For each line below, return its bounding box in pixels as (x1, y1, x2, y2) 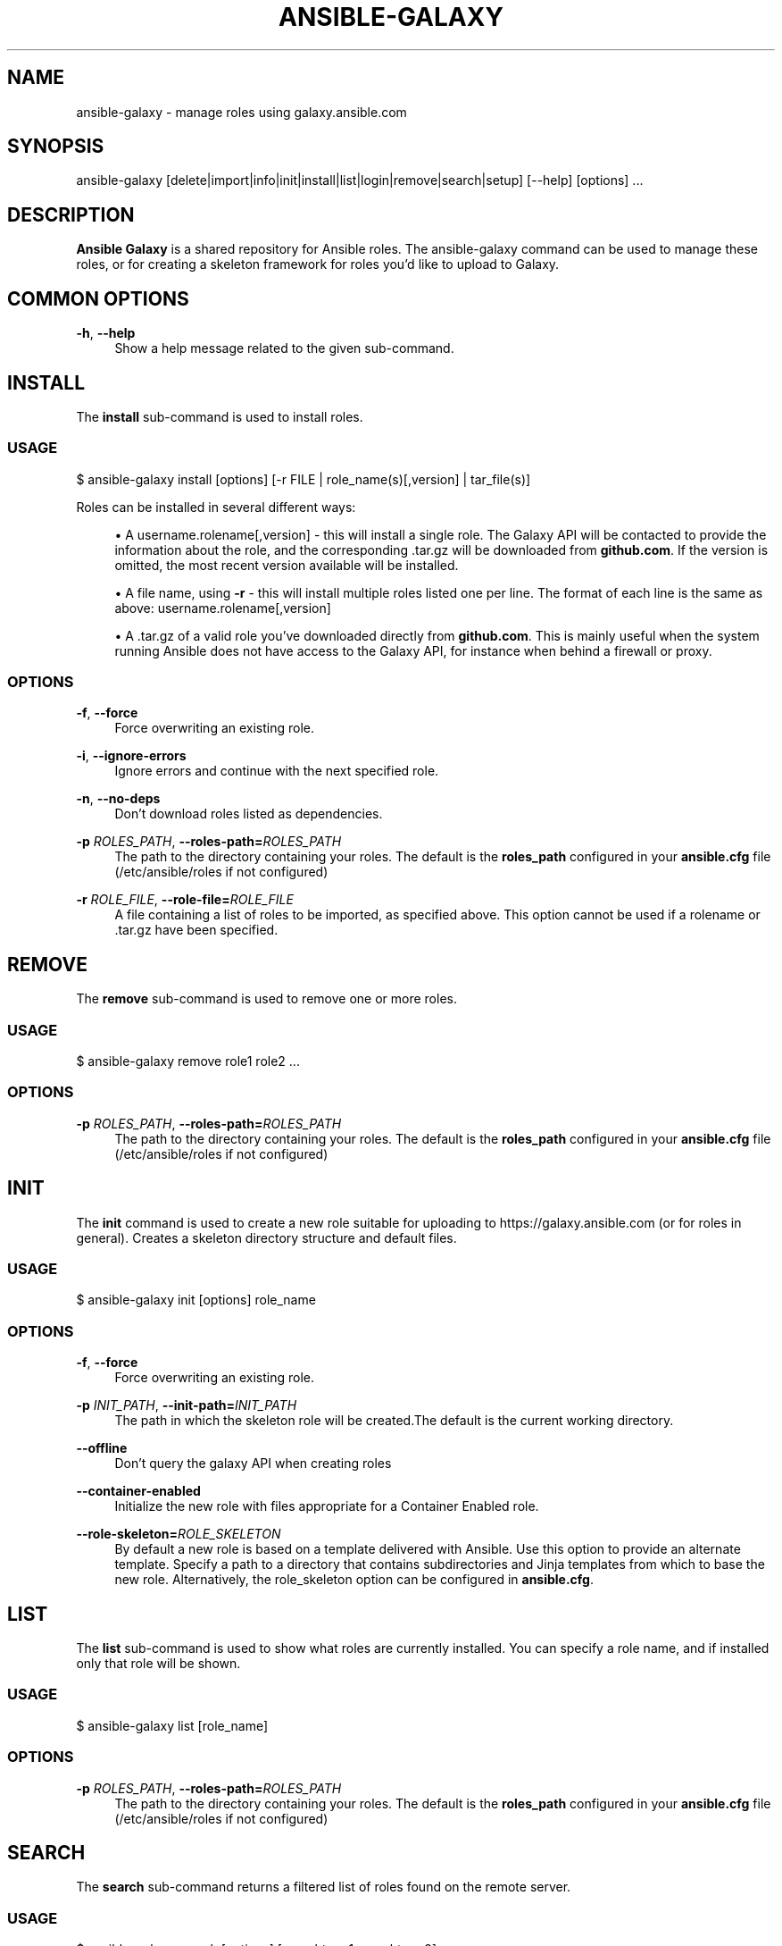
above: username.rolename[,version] (114, 600, 331, 616)
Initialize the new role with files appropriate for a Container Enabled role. (114, 1498, 539, 1514)
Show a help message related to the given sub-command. (114, 340, 454, 356)
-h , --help (76, 325, 136, 341)
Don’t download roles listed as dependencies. (114, 806, 383, 822)
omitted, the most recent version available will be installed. (114, 557, 459, 573)
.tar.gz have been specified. (114, 922, 279, 938)
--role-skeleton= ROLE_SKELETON (76, 1526, 281, 1542)
